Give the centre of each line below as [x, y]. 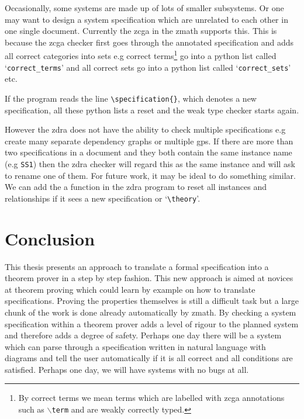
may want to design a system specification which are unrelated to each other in [146, 19]
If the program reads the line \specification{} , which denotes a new [131, 98]
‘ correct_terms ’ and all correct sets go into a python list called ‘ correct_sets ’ [148, 67]
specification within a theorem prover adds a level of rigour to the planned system [152, 323]
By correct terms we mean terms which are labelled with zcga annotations [151, 398]
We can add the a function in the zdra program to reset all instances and [136, 187]
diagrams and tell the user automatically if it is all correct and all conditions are [149, 358]
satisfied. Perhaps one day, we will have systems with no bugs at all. [127, 369]
